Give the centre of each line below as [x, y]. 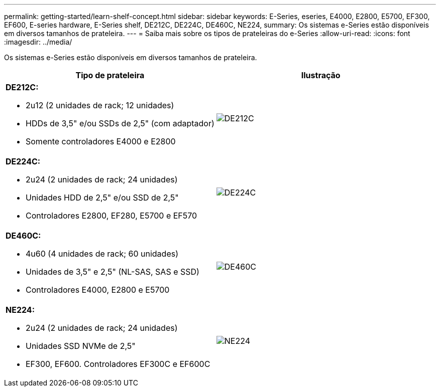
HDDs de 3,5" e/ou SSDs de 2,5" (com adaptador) [120, 123]
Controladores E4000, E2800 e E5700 [98, 290]
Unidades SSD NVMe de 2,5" [81, 346]
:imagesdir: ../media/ [38, 42]
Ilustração [321, 75]
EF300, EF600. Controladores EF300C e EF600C [118, 364]
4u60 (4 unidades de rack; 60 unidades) [102, 254]
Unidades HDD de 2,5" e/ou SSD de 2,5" [102, 198]
